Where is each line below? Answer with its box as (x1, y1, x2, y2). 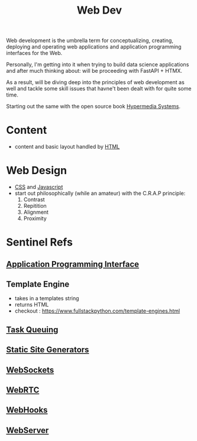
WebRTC (6, 385, 40, 395)
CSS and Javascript (14, 184, 63, 191)
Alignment (23, 208, 49, 216)
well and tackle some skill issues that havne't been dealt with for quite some (6, 85, 192, 92)
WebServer (6, 425, 49, 435)
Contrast (23, 196, 46, 203)
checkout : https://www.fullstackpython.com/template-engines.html (14, 307, 180, 314)
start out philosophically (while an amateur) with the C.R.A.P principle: (14, 190, 186, 197)
